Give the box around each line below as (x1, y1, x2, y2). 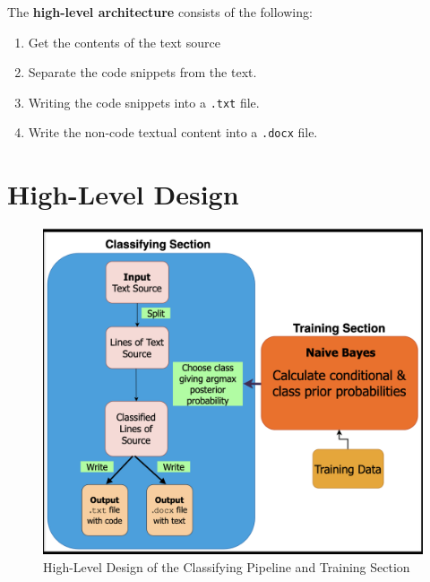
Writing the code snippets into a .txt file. (28, 92, 260, 111)
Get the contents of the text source (28, 32, 220, 51)
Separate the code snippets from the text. (28, 63, 257, 82)
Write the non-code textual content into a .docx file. (28, 123, 318, 142)
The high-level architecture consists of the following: (7, 3, 313, 21)
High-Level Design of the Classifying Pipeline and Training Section (43, 557, 410, 576)
